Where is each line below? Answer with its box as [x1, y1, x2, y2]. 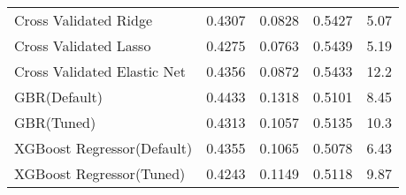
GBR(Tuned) [14, 112, 96, 132]
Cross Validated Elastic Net [14, 61, 186, 81]
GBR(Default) [14, 86, 103, 107]
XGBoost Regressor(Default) [14, 138, 193, 158]
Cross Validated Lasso [14, 35, 151, 56]
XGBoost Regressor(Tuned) [14, 163, 186, 184]
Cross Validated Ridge [14, 10, 153, 30]
